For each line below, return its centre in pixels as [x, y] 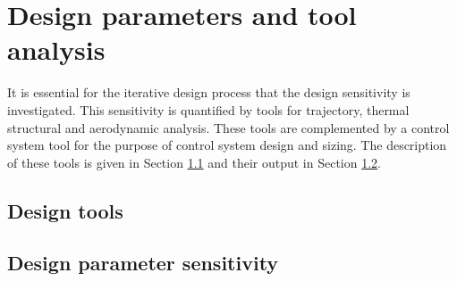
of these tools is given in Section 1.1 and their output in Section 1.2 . [194, 162]
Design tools [65, 210]
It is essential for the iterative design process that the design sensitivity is [209, 92]
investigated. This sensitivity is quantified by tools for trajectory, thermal [208, 109]
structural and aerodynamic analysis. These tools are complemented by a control [228, 127]
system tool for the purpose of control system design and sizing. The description [227, 145]
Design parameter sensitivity [143, 263]
